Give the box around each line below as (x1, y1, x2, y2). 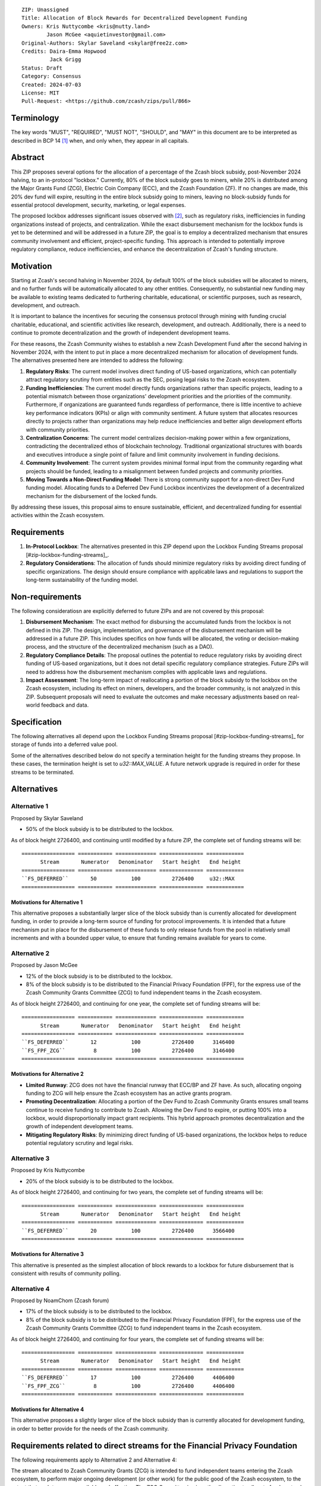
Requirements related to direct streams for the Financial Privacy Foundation (11, 1440, 297, 1450)
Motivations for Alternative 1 (11, 898, 83, 906)
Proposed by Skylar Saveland (11, 814, 83, 821)
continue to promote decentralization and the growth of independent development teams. (11, 329, 231, 336)
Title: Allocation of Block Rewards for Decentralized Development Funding (21, 15, 247, 21)
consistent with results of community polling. (11, 1270, 121, 1277)
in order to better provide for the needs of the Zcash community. (11, 1425, 169, 1432)
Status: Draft (21, 64, 62, 71)
